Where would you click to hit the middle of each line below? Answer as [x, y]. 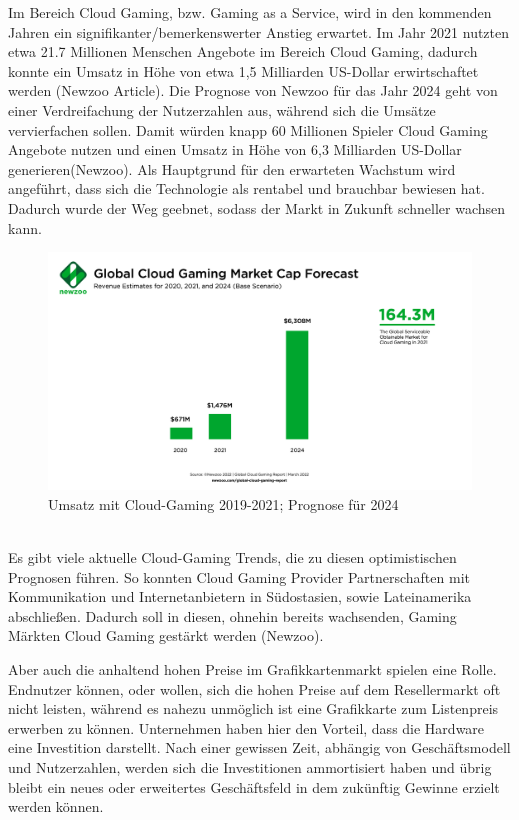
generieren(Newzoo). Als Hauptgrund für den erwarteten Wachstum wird [232, 168]
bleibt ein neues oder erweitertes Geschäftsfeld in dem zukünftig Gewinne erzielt [254, 786]
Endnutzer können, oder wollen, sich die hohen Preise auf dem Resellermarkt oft [254, 688]
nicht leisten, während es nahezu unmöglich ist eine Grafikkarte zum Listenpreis [253, 708]
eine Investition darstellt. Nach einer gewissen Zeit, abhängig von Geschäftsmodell [259, 747]
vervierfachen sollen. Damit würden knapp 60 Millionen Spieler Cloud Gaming [248, 129]
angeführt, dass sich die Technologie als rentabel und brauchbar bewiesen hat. [246, 188]
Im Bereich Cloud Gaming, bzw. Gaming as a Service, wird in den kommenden [250, 12]
